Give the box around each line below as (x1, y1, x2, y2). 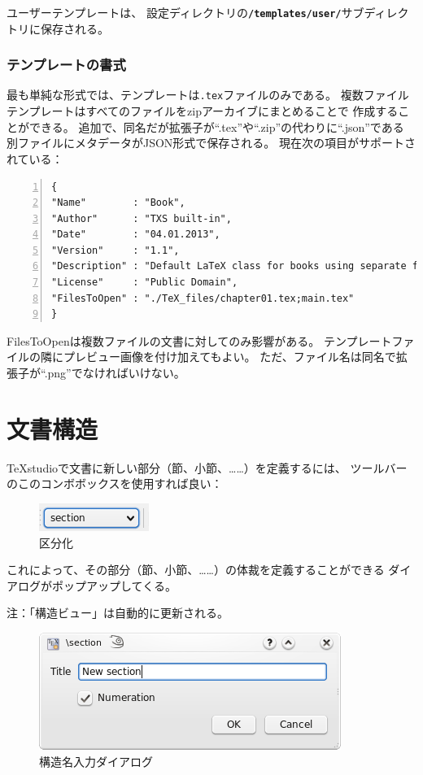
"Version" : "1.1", (51, 244, 180, 256)
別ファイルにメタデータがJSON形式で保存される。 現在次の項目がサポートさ (7, 134, 416, 151)
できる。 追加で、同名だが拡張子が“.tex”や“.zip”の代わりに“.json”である (28, 118, 404, 135)
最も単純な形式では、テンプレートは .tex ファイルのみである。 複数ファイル (7, 86, 409, 103)
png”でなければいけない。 (47, 364, 185, 381)
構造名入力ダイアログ (39, 752, 153, 769)
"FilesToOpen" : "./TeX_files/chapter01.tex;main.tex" (51, 292, 355, 304)
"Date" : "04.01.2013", (51, 229, 220, 241)
